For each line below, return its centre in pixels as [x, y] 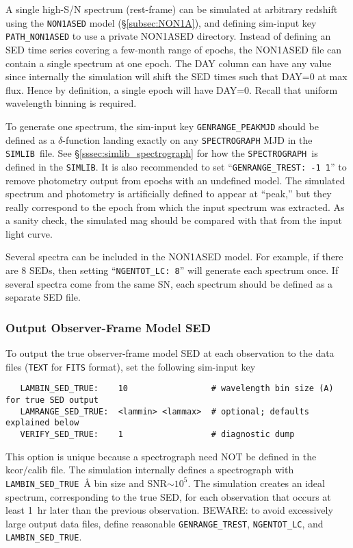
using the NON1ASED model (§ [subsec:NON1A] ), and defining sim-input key [161, 22]
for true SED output [52, 400]
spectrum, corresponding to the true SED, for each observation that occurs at [168, 496]
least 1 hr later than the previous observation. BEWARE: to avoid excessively [169, 510]
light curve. [29, 233]
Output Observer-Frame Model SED [108, 327]
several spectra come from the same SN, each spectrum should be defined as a [169, 283]
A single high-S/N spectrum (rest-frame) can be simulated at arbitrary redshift [172, 9]
